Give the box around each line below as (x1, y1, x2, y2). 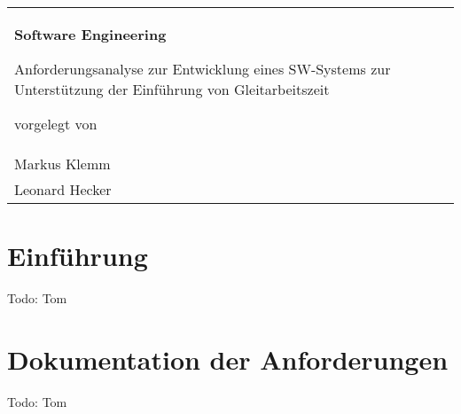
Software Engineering (14, 24, 167, 44)
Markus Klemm (14, 153, 111, 174)
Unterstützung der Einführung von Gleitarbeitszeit (14, 79, 330, 99)
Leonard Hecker (14, 179, 112, 199)
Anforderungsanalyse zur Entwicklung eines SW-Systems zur (14, 59, 391, 79)
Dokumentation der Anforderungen (7, 340, 449, 377)
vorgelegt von (14, 113, 98, 134)
